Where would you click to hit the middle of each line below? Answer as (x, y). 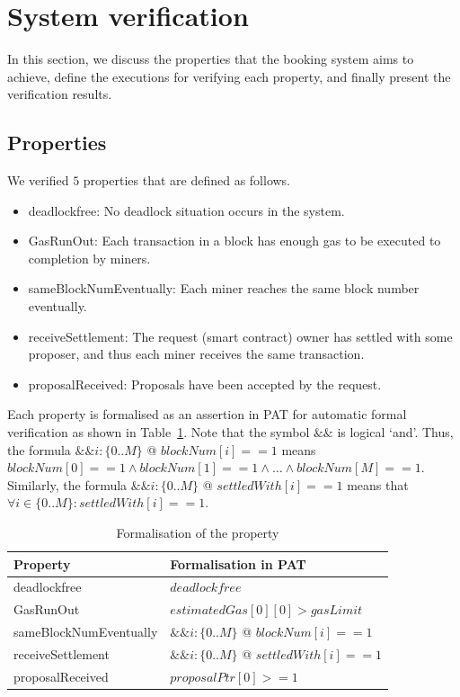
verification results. (60, 94)
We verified (38, 180)
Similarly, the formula (67, 484)
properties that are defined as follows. (187, 180)
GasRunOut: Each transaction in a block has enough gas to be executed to (234, 241)
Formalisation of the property (198, 533)
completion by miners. (89, 258)
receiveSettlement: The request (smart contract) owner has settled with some (240, 336)
